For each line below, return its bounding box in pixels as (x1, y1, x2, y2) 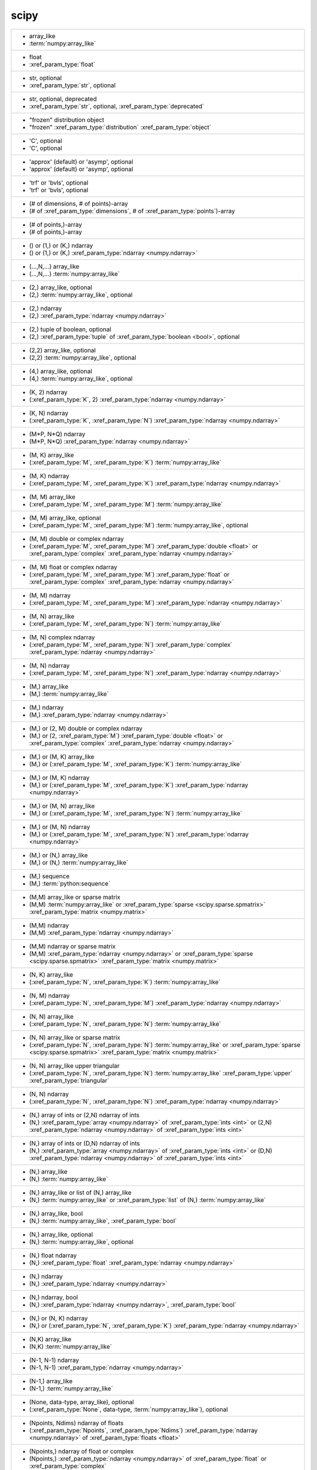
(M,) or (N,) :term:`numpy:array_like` (29, 858, 129, 867)
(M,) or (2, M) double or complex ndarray (29, 724, 143, 732)
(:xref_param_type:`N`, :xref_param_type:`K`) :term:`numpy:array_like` (29, 978, 221, 986)
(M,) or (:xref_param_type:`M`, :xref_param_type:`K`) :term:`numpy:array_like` (29, 760, 242, 768)
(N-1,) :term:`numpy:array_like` (29, 1384, 113, 1392)
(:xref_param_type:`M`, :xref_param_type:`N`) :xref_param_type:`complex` (29, 640, 233, 649)
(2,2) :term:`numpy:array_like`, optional (29, 353, 136, 362)
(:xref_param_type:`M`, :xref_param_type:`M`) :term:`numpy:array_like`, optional (29, 521, 249, 529)
